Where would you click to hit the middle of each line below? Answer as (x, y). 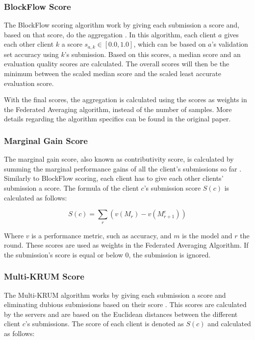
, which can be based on (170, 44)
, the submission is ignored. (170, 254)
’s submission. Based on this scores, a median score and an (153, 54)
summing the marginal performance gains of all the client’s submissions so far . (123, 168)
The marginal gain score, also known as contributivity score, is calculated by (119, 159)
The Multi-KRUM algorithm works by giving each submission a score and (115, 295)
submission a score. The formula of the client (71, 188)
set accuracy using (31, 54)
